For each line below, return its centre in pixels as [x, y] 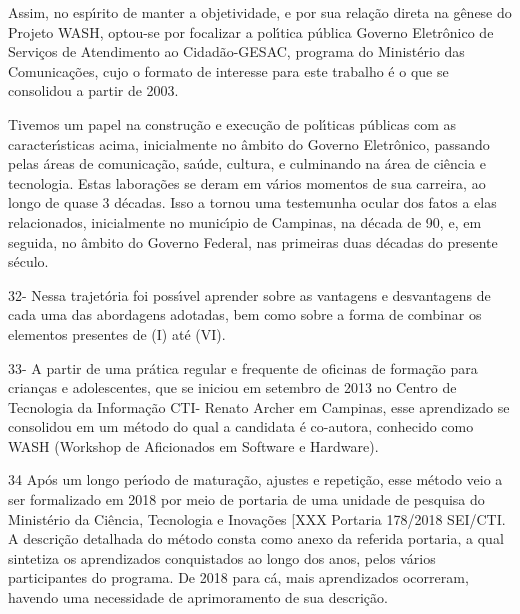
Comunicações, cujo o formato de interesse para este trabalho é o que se [228, 70]
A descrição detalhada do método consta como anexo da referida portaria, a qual [256, 538]
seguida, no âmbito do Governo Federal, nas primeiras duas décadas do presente [253, 241]
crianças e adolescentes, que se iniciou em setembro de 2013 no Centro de [232, 387]
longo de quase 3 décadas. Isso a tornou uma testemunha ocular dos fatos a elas [252, 202]
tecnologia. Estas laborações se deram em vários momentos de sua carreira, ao [247, 182]
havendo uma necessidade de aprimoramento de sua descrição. [198, 597]
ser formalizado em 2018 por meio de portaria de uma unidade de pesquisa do [246, 499]
